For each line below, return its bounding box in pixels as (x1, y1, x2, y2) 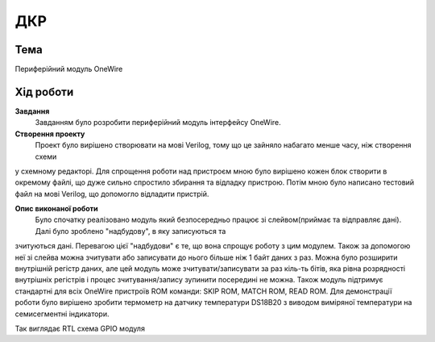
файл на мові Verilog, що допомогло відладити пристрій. (14, 189, 209, 198)
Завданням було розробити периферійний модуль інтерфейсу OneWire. (35, 118, 281, 127)
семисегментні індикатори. (14, 309, 110, 319)
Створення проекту (14, 129, 85, 139)
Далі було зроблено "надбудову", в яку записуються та (35, 226, 226, 236)
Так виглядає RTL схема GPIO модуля (14, 323, 145, 333)
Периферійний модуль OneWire (14, 65, 123, 74)
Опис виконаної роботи (14, 204, 98, 214)
